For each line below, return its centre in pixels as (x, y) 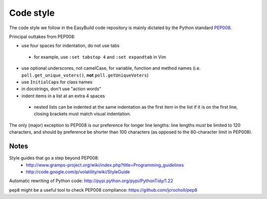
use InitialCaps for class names (57, 82)
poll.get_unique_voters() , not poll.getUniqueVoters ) (85, 75)
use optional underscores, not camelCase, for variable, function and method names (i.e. (111, 68)
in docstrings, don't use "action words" (61, 89)
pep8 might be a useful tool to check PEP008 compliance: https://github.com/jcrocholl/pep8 (103, 190)
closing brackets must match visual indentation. (82, 114)
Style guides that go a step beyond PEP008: (54, 158)
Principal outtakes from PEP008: (42, 37)
